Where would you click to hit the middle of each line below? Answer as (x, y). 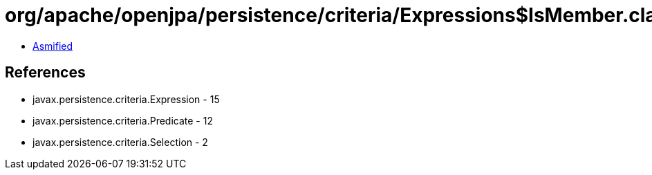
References (45, 73)
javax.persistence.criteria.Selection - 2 (120, 142)
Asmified (53, 46)
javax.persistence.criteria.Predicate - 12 (123, 120)
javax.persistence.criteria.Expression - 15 (126, 99)
